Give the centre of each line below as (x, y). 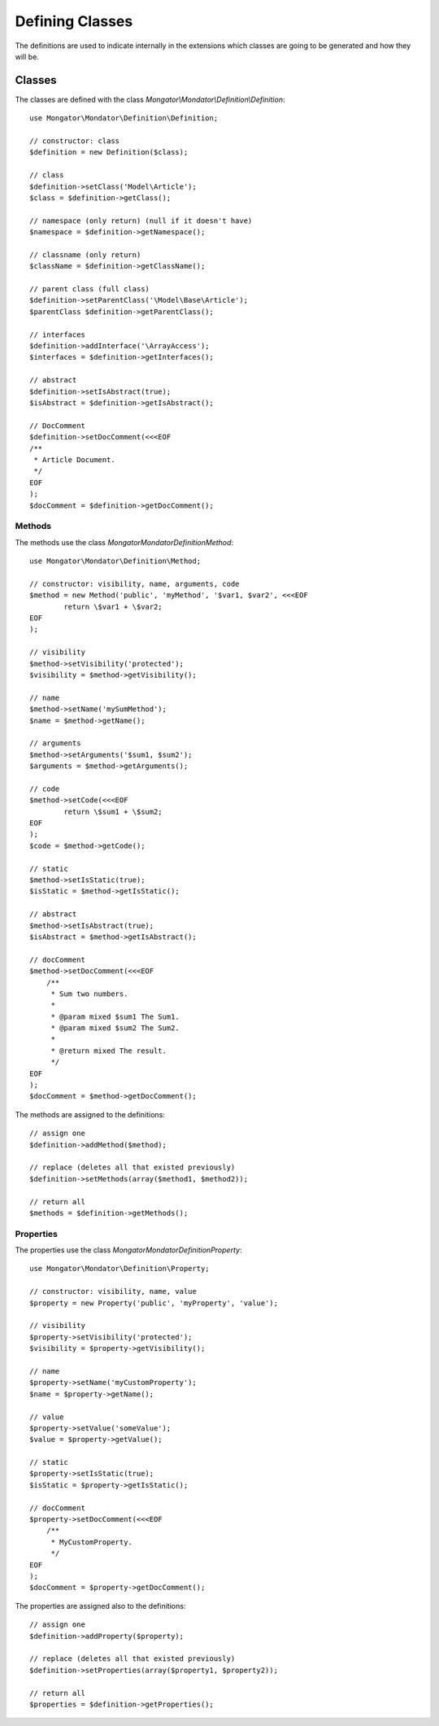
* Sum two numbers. (89, 994)
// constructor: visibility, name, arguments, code (135, 583)
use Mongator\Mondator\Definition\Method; (115, 561)
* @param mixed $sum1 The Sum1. (115, 1016)
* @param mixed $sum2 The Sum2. (115, 1028)
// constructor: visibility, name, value (113, 1291)
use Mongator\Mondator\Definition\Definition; (124, 118)
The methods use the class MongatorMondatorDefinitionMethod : (124, 542)
